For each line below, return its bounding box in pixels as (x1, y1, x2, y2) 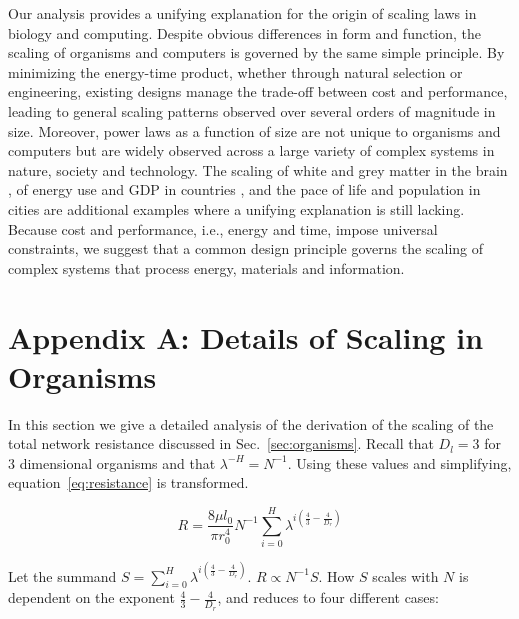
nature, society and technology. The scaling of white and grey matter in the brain (8, 159, 508, 180)
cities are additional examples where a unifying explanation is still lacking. (8, 198, 465, 219)
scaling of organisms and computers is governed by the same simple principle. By (8, 42, 505, 63)
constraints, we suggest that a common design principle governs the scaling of (8, 238, 484, 259)
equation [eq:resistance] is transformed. (8, 472, 249, 493)
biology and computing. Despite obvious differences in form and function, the (8, 22, 482, 43)
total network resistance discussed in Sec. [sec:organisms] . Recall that (8, 433, 434, 454)
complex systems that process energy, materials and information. (8, 257, 405, 278)
